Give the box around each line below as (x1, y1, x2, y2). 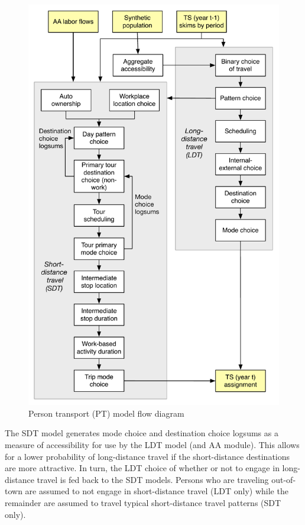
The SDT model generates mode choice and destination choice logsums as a (5, 427, 278, 439)
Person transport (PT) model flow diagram (28, 407, 184, 419)
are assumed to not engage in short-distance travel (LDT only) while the (25, 485, 288, 497)
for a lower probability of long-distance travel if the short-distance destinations (5, 450, 290, 462)
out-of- (271, 473, 296, 485)
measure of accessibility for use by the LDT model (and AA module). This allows (5, 439, 300, 451)
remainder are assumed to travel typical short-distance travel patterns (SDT (5, 497, 281, 509)
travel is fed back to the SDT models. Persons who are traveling (37, 473, 269, 485)
